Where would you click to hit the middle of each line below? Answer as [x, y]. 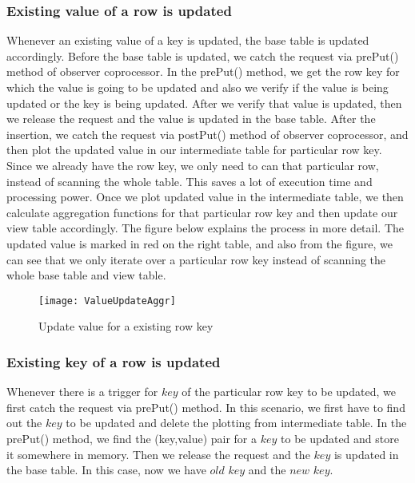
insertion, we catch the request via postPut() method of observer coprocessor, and [207, 134]
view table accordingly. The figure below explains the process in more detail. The [205, 228]
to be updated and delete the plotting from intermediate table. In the [236, 423]
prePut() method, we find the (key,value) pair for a [132, 438]
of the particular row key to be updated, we [289, 392]
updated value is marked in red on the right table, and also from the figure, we [200, 243]
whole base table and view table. [86, 275]
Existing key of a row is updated [114, 361]
